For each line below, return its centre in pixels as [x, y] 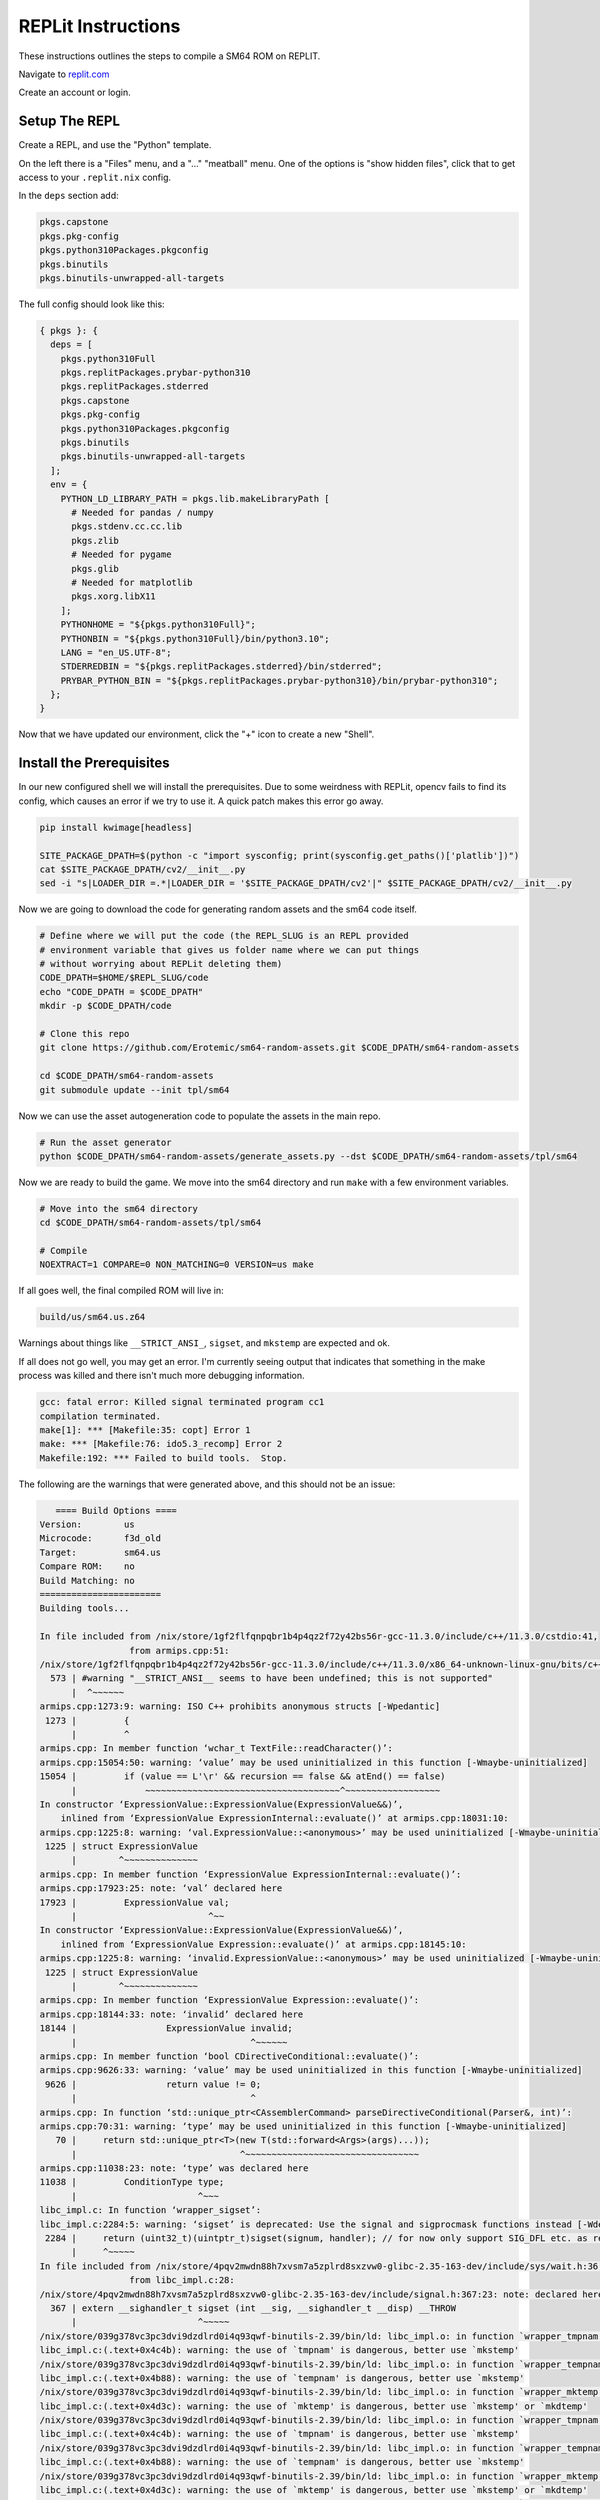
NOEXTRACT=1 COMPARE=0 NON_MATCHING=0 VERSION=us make [176, 1264]
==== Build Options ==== [116, 1510]
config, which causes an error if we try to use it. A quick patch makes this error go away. [201, 801]
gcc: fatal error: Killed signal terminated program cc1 [182, 1402]
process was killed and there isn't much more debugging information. [161, 1376]
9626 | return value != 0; [153, 2084]
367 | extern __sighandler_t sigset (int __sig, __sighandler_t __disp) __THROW [253, 2308]
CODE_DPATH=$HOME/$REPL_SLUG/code [124, 978]
